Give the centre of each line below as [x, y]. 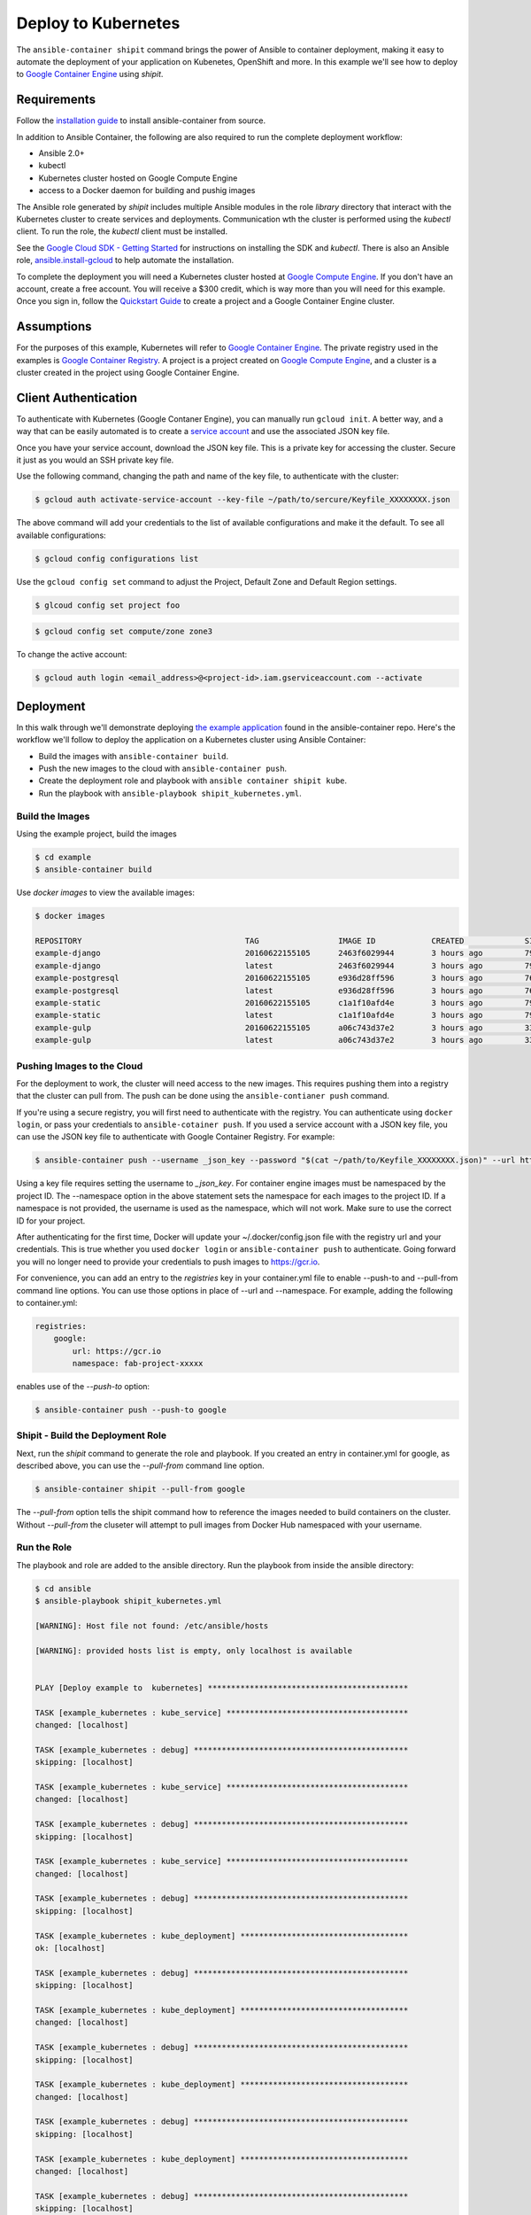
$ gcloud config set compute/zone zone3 [123, 632]
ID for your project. [51, 1220]
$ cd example [63, 857]
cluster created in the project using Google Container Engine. [128, 373]
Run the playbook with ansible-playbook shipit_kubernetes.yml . [170, 793]
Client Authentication [77, 397]
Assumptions [54, 326]
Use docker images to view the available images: [105, 893]
